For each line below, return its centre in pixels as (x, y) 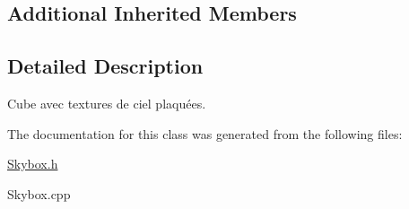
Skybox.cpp (39, 193)
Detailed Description (105, 66)
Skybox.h (33, 164)
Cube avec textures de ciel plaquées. (107, 103)
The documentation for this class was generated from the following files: (205, 133)
